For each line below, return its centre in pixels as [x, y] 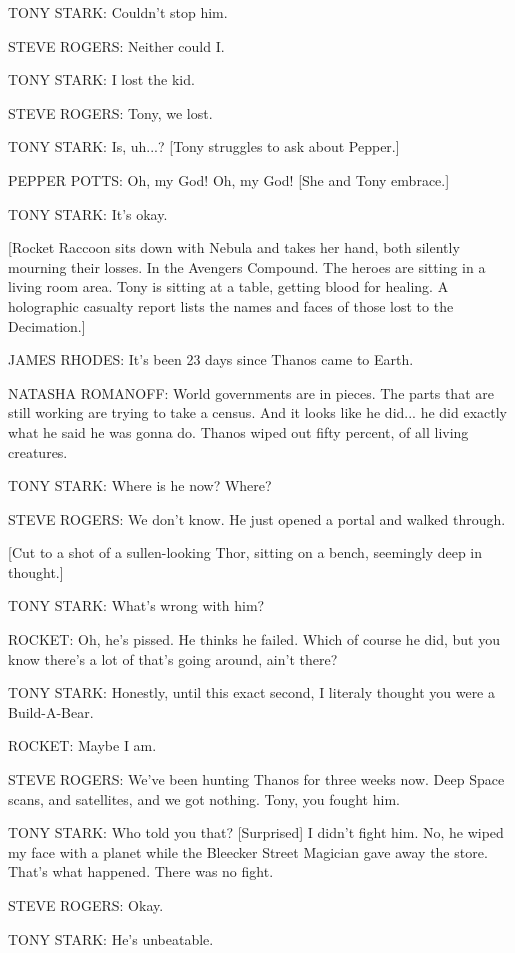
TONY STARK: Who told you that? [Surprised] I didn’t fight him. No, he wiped [256, 832]
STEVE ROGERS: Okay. [86, 905]
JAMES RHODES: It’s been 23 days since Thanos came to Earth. [211, 359]
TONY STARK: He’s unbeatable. [111, 938]
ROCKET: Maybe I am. [82, 745]
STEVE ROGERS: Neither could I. [116, 45]
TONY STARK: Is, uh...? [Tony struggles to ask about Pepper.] [204, 146]
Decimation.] [47, 325]
